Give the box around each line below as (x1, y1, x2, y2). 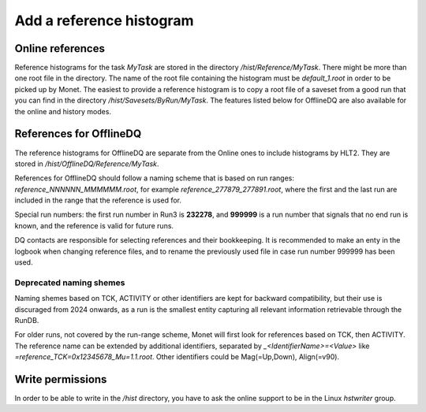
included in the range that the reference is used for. (14, 195, 181, 205)
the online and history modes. (14, 106, 112, 116)
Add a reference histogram (14, 12, 194, 29)
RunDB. (14, 315, 39, 325)
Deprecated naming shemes (14, 277, 125, 288)
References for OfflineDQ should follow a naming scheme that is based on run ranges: (14, 173, 295, 183)
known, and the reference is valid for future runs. (14, 221, 174, 230)
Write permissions (14, 373, 107, 386)
